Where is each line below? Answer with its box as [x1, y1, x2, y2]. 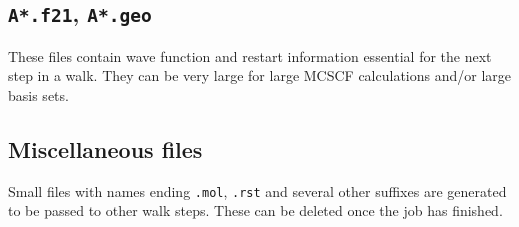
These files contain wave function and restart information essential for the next [8, 45, 492, 66]
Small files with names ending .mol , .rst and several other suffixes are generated [8, 180, 507, 201]
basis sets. [8, 84, 69, 105]
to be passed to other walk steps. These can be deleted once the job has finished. [8, 200, 503, 221]
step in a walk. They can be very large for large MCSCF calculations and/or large [8, 65, 512, 86]
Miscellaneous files [8, 133, 203, 164]
